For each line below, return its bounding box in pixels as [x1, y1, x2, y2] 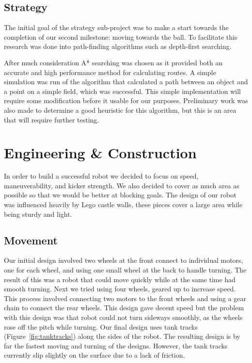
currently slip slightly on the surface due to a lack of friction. [4, 350, 185, 360]
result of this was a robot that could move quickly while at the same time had [4, 274, 236, 284]
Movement [4, 232, 58, 247]
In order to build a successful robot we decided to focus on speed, [4, 171, 199, 181]
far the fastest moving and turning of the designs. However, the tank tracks [4, 340, 228, 350]
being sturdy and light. [4, 209, 72, 219]
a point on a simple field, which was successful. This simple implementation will [4, 86, 241, 96]
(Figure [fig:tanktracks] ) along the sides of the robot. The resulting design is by [4, 331, 240, 341]
